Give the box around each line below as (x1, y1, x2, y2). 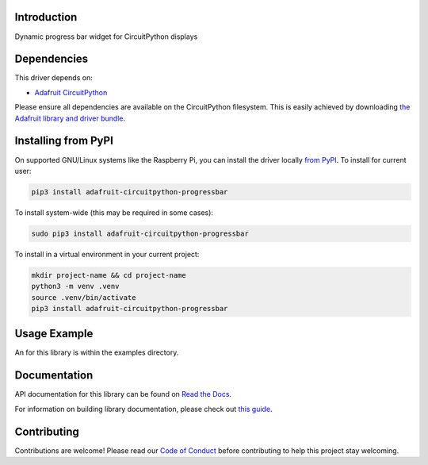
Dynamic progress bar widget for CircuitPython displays (14, 32, 198, 41)
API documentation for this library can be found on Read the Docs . (14, 390, 232, 399)
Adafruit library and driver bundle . (14, 113, 126, 123)
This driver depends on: (14, 73, 93, 83)
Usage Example (14, 327, 94, 340)
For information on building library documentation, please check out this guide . (14, 404, 273, 413)
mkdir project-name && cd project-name (31, 271, 186, 279)
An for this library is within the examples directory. (14, 348, 179, 357)
